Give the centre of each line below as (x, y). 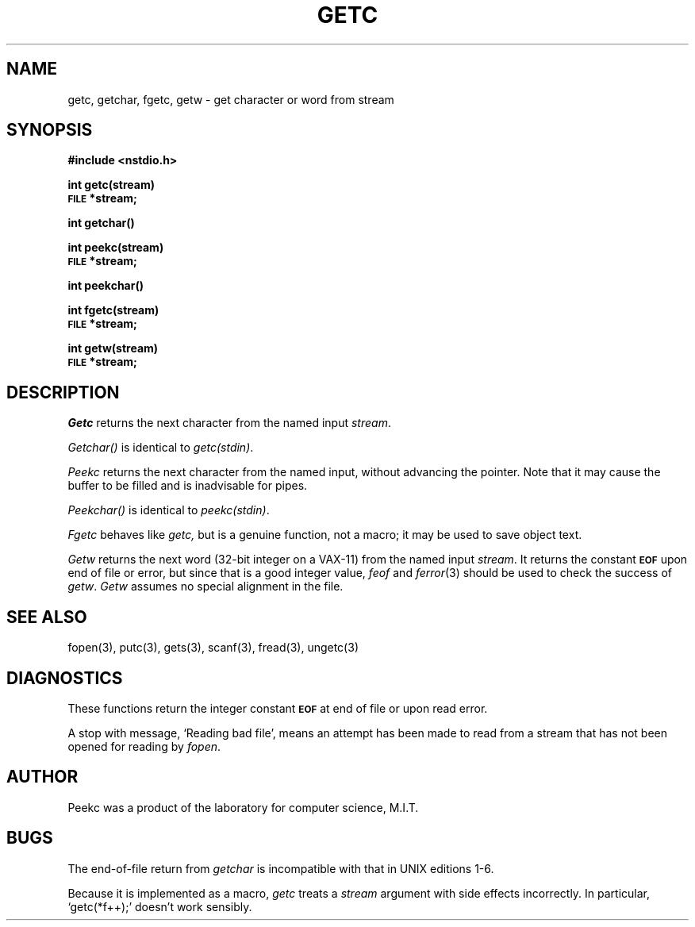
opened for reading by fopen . (144, 746)
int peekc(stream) (116, 248)
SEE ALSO (47, 617)
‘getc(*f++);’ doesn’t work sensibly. (160, 906)
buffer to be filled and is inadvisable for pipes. (188, 486)
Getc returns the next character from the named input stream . (229, 423)
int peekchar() (106, 286)
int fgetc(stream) (113, 310)
